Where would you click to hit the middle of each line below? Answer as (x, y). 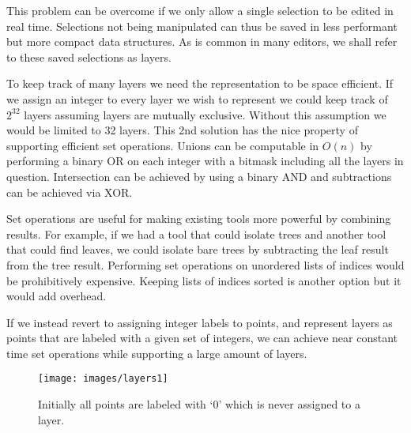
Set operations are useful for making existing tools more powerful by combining (199, 218)
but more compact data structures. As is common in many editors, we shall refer (202, 41)
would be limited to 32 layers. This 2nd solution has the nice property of (182, 130)
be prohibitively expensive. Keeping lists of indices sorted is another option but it (204, 280)
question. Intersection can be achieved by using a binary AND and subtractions (199, 176)
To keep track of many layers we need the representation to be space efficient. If (200, 83)
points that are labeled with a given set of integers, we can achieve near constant (202, 338)
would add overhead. (57, 296)
